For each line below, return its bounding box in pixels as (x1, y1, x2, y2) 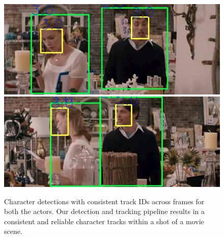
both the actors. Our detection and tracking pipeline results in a (4, 206, 205, 217)
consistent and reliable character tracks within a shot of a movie (4, 216, 204, 226)
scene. (4, 226, 22, 236)
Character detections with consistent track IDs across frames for (4, 196, 205, 206)
